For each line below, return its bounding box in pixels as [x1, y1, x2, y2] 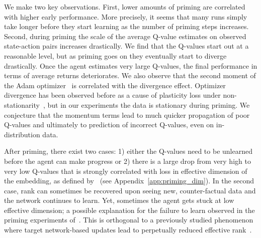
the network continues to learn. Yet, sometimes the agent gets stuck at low [4, 195, 234, 205]
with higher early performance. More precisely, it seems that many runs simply [4, 11, 247, 22]
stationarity [4, 99, 40, 110]
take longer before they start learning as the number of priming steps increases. [4, 21, 249, 32]
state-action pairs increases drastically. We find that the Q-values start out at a [4, 41, 249, 51]
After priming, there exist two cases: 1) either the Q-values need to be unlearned [4, 146, 252, 156]
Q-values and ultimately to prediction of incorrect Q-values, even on [4, 119, 214, 130]
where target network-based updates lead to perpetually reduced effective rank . [4, 224, 252, 235]
